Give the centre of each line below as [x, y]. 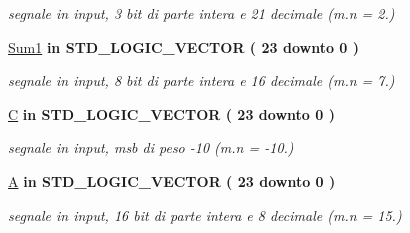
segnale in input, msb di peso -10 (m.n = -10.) [151, 147]
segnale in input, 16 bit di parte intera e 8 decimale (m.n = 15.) [205, 214]
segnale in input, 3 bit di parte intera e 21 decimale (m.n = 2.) [201, 13]
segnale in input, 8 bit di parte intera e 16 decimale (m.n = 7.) [201, 80]
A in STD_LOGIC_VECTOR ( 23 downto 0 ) [172, 180]
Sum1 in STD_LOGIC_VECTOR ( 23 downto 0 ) [184, 46]
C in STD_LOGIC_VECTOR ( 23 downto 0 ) [171, 113]
